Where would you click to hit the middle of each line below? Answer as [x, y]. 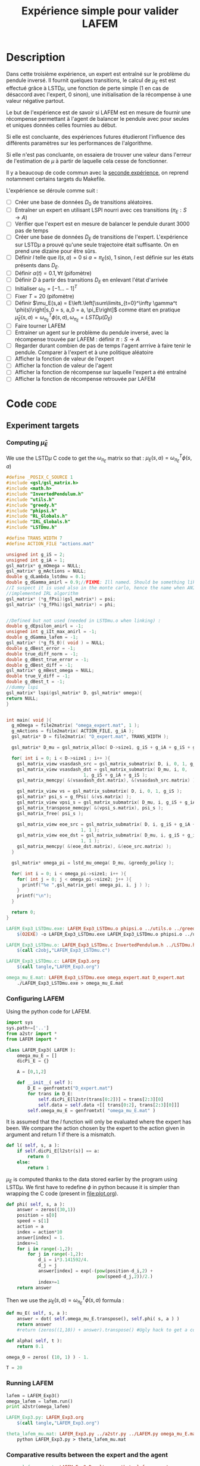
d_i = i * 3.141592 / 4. [63, 1260]
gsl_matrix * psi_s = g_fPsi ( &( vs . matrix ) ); [74, 797]
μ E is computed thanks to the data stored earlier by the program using [92, 1180]
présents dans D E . [37, 266]
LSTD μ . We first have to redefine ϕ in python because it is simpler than [93, 1187]
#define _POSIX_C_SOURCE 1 [40, 477]
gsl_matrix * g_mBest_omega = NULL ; [50, 671]
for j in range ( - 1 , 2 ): [56, 1254]
